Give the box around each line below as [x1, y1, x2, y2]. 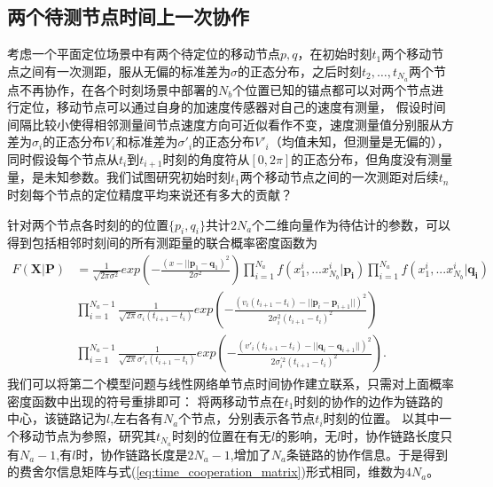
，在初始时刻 [297, 44, 372, 63]
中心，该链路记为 [7, 409, 106, 428]
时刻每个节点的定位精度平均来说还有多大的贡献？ [7, 185, 293, 204]
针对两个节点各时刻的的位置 [7, 215, 168, 233]
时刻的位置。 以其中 [323, 409, 440, 428]
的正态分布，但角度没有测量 [291, 150, 453, 169]
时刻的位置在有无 [171, 426, 271, 444]
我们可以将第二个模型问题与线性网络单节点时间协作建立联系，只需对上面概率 [7, 374, 454, 393]
